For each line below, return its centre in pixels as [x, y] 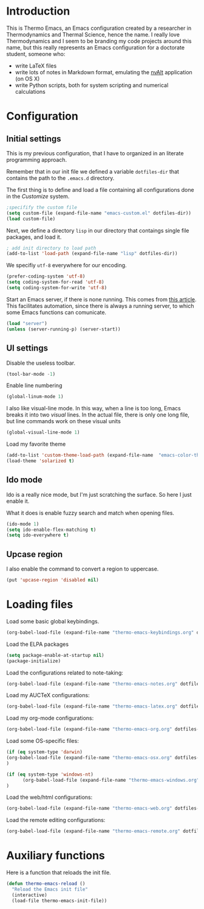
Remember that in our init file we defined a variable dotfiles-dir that [93, 171]
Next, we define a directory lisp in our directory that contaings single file [98, 230]
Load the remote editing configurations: [56, 820]
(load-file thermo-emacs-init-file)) [59, 900]
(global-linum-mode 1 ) [35, 397]
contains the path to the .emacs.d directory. [60, 178]
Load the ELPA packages [37, 644]
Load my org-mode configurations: [50, 718]
